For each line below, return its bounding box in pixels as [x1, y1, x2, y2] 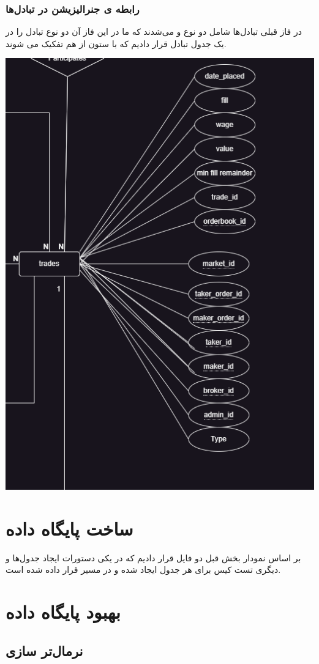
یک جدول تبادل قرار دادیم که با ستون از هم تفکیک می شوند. [6, 37, 227, 50]
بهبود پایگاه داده [6, 599, 121, 624]
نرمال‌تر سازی [6, 641, 83, 660]
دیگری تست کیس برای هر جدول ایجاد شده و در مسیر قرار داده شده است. [6, 563, 281, 576]
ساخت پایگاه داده [6, 515, 133, 540]
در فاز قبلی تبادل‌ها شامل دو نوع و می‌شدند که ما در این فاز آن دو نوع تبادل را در [6, 25, 302, 38]
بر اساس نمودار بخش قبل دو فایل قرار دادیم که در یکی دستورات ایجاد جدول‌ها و [6, 551, 301, 564]
